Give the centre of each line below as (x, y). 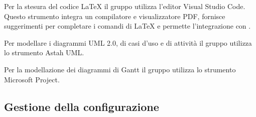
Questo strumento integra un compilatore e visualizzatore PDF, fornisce (115, 16)
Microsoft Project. (32, 79)
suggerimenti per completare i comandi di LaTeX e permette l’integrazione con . (127, 26)
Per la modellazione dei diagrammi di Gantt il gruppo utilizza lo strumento (120, 69)
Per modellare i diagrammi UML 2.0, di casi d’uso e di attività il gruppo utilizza (128, 42)
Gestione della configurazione (82, 106)
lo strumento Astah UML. (44, 52)
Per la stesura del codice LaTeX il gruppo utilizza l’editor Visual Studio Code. (125, 6)
